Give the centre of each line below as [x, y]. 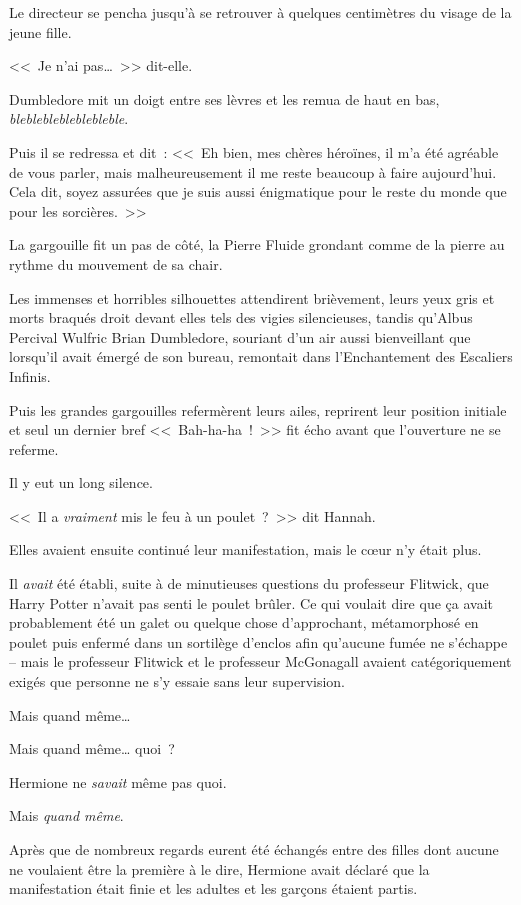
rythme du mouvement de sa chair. [116, 263]
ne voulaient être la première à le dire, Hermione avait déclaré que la [219, 868]
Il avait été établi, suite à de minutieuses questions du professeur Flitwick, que [249, 583]
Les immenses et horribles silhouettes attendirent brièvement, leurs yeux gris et [252, 297]
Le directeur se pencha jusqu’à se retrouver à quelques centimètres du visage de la [260, 12]
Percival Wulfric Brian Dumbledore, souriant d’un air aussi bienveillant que [240, 336]
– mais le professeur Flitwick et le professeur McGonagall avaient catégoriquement [260, 661]
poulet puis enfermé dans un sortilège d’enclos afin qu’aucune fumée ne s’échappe [258, 641]
